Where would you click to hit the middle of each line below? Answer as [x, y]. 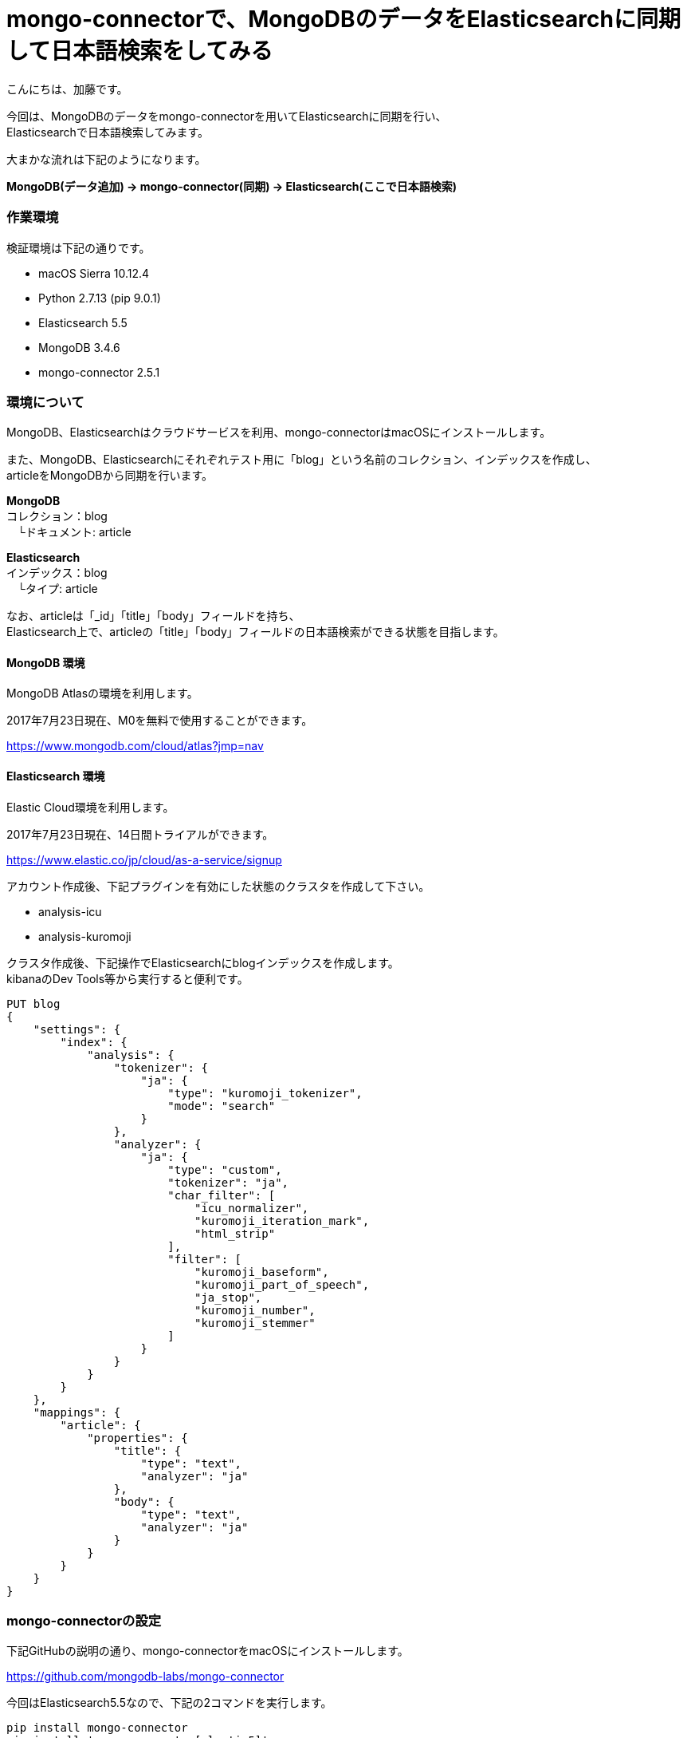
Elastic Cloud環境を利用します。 [90, 807]
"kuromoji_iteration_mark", [282, 1221]
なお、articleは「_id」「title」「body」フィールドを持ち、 [153, 616]
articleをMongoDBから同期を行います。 [110, 476]
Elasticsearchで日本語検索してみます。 [108, 132]
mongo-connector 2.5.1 [99, 372]
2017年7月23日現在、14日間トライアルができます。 [140, 834]
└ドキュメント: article [74, 532]
